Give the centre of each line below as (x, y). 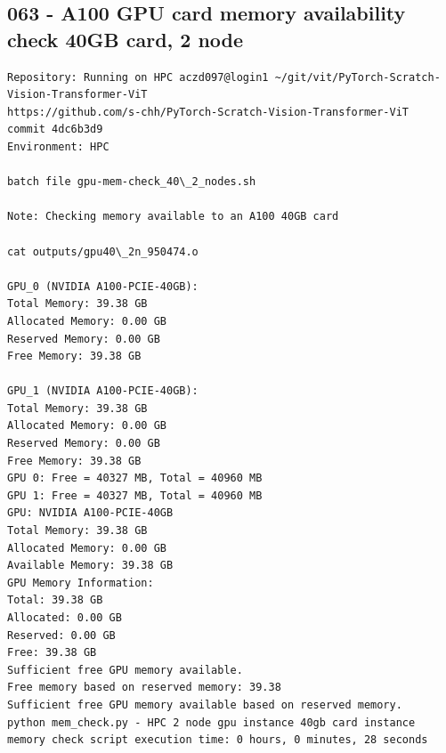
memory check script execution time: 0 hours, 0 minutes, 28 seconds (218, 740)
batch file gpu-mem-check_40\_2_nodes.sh (132, 182)
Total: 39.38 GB (55, 600)
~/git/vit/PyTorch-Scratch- (357, 77)
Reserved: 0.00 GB (61, 635)
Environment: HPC (58, 146)
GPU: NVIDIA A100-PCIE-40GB (90, 513)
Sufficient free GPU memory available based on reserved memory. (205, 704)
